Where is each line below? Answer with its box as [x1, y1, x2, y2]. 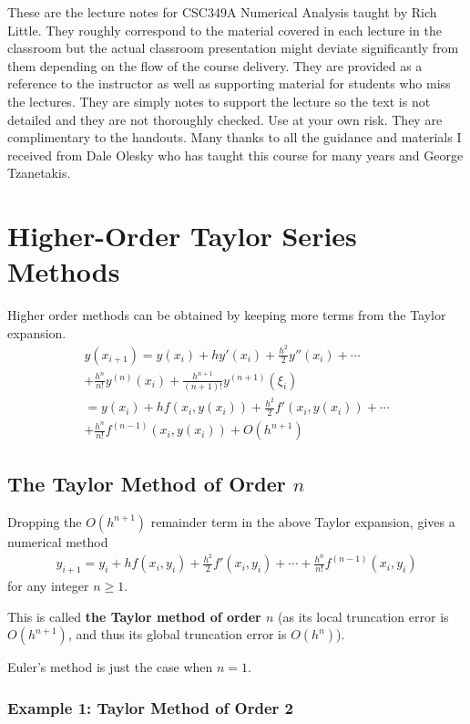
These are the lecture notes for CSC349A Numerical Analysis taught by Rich [7, 3, 437, 21]
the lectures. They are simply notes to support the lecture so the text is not [7, 91, 431, 110]
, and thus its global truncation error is [67, 625, 287, 644]
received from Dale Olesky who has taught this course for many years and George [7, 145, 464, 164]
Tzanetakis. [7, 163, 71, 182]
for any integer [7, 576, 89, 595]
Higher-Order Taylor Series [7, 217, 357, 254]
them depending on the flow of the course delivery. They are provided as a [7, 56, 423, 75]
